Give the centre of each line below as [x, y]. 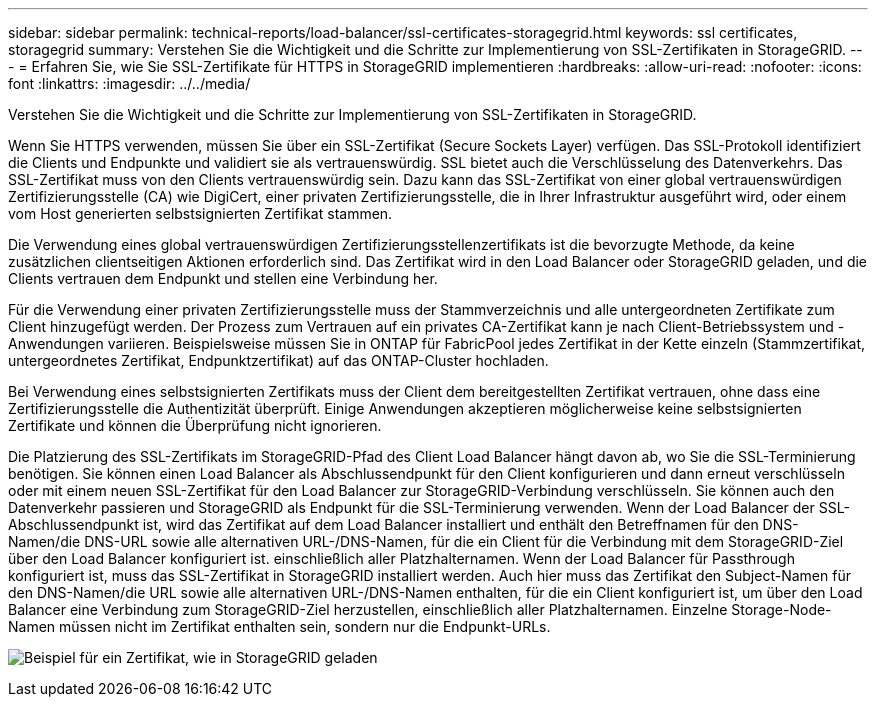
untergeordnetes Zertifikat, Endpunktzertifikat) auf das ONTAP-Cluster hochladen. [278, 360]
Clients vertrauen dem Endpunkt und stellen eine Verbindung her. [223, 278]
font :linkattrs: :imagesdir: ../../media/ [129, 83]
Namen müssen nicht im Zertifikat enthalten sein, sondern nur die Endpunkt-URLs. [279, 626]
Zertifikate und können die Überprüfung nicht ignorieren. [195, 425]
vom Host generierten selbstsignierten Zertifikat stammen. [200, 213]
